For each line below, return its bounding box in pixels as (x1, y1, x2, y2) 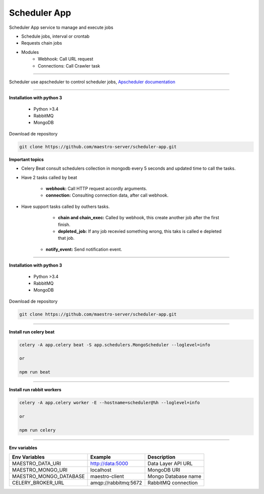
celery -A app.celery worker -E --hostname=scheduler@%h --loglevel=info (19, 400, 200, 405)
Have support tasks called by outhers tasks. (21, 203, 110, 209)
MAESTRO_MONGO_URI (12, 467, 68, 473)
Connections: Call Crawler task (38, 63, 100, 68)
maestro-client (90, 473, 124, 480)
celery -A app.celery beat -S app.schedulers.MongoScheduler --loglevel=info (19, 342, 210, 347)
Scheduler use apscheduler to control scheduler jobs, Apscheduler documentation (9, 79, 176, 85)
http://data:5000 (90, 460, 129, 467)
